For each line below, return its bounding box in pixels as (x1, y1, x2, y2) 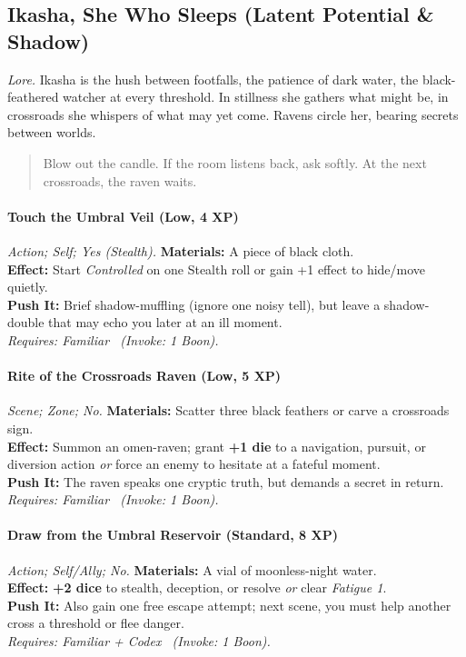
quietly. (7, 277, 48, 296)
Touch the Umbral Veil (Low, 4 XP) (7, 206, 239, 225)
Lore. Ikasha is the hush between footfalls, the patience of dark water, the (7, 69, 419, 88)
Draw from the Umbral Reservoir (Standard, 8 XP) (7, 525, 338, 544)
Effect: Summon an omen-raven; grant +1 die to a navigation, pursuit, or (7, 436, 426, 455)
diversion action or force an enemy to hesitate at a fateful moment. (7, 454, 381, 473)
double (7, 313, 45, 332)
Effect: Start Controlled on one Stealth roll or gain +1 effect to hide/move (7, 259, 426, 278)
